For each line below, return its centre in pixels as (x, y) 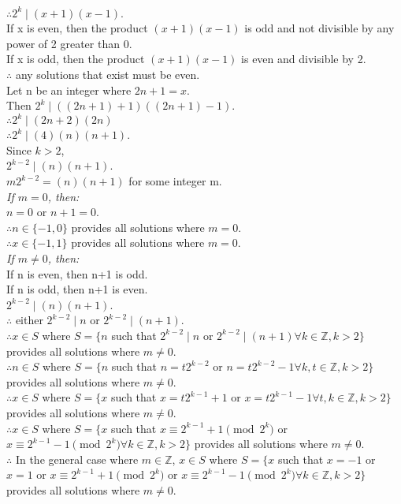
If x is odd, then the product (76, 59)
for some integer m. (175, 181)
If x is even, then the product (77, 28)
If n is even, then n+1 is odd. (77, 273)
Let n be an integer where (69, 90)
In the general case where (77, 459)
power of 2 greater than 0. (69, 43)
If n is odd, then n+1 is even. (77, 289)
